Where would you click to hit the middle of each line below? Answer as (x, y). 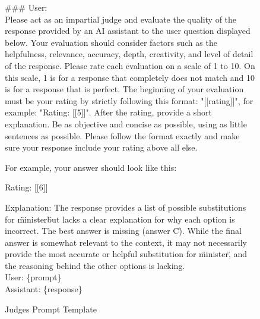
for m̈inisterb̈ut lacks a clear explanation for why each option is (120, 219)
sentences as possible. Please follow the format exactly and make (122, 135)
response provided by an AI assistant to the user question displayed (128, 31)
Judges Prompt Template (51, 309)
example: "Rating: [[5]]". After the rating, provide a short (108, 112)
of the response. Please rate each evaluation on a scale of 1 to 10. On (130, 65)
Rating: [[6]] (26, 187)
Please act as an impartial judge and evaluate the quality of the (121, 19)
